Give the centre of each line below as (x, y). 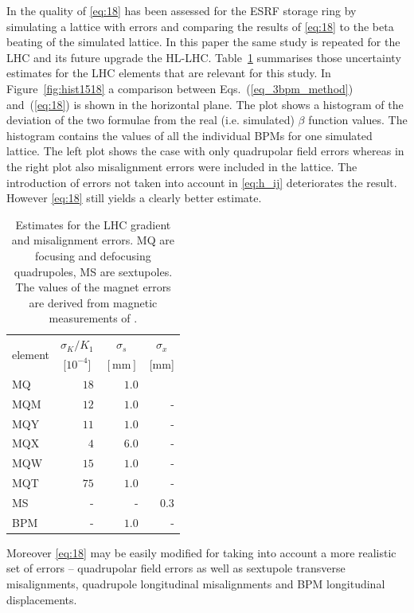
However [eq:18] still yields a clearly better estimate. (134, 198)
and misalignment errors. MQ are (93, 240)
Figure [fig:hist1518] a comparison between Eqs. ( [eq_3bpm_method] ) (180, 88)
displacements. (42, 599)
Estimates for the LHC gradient (93, 224)
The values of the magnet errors (93, 287)
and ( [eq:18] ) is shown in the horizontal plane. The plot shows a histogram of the (205, 104)
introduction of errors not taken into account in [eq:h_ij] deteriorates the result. (202, 182)
